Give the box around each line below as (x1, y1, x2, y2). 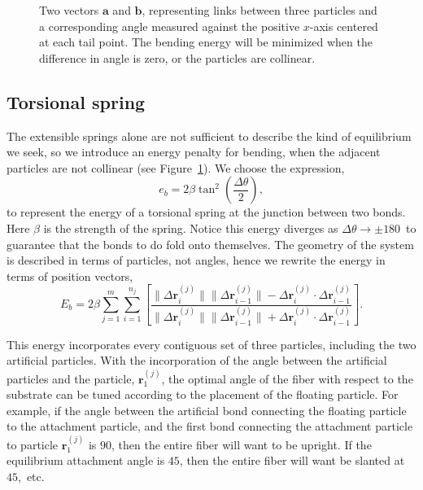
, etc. (18, 468, 45, 485)
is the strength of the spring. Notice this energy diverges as (43, 219, 338, 236)
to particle (7, 435, 59, 453)
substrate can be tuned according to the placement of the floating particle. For (7, 386, 399, 403)
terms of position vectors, (7, 267, 133, 284)
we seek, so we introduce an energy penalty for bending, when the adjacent (7, 143, 381, 160)
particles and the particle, (7, 370, 135, 387)
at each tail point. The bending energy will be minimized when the (39, 33, 373, 50)
